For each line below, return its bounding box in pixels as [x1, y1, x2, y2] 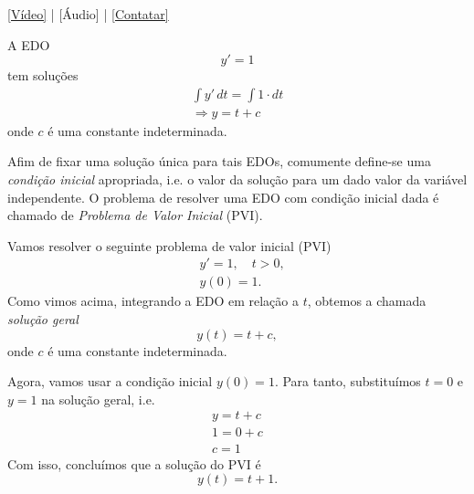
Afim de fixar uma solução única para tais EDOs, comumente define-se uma [7, 152, 431, 171]
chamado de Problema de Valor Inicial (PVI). [7, 205, 263, 225]
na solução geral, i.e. [41, 389, 155, 408]
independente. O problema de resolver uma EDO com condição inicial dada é [7, 187, 439, 206]
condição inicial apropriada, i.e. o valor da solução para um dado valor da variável [7, 170, 468, 189]
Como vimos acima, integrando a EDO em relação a [7, 291, 300, 310]
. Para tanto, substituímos [274, 372, 421, 391]
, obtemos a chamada [307, 291, 427, 310]
